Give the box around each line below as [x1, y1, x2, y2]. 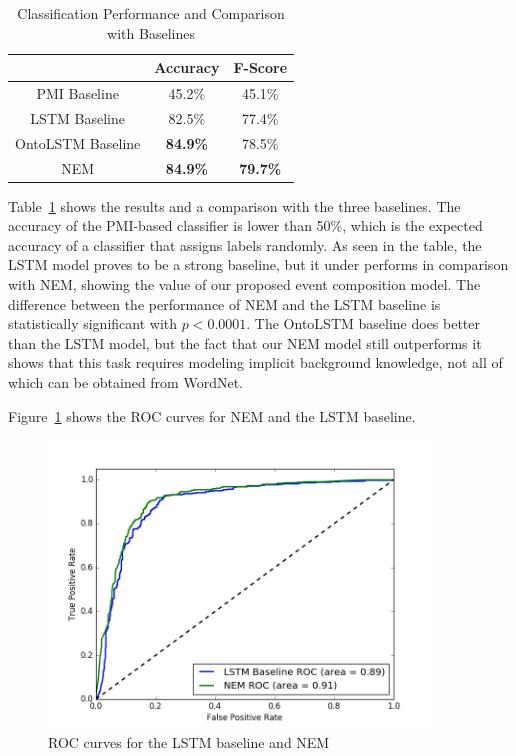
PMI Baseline [36, 83, 119, 104]
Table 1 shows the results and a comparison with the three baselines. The [8, 195, 461, 216]
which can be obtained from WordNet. [8, 372, 243, 392]
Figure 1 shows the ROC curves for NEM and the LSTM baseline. [8, 405, 416, 426]
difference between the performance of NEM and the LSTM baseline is [8, 293, 441, 314]
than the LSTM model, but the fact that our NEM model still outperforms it [8, 332, 482, 353]
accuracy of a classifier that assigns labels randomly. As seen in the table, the [8, 234, 482, 255]
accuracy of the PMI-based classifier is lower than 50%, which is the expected [8, 215, 483, 236]
